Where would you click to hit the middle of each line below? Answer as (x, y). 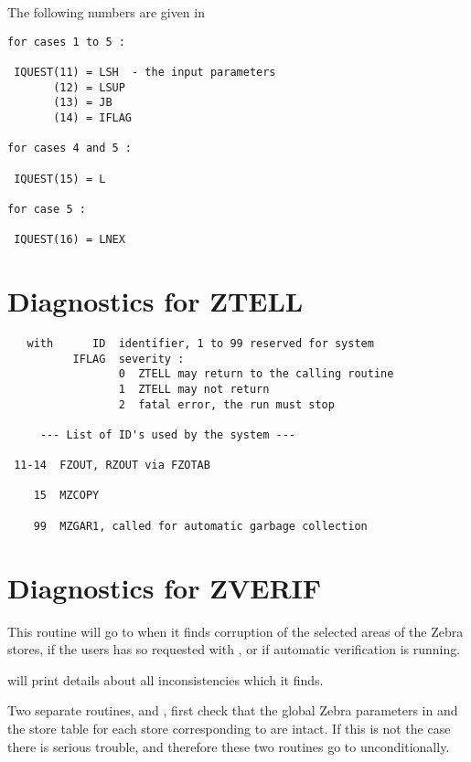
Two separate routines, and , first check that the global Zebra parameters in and (233, 710)
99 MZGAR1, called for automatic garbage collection (200, 526)
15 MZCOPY (66, 496)
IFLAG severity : (128, 359)
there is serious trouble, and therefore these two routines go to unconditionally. (229, 746)
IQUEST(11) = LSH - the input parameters (145, 72)
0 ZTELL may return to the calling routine (256, 374)
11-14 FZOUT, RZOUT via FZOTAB (112, 466)
